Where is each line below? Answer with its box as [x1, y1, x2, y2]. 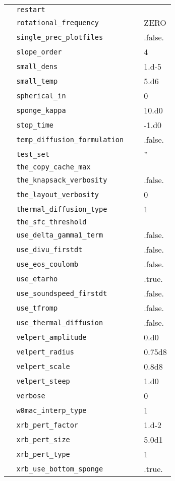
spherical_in [16, 91, 66, 100]
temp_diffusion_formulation [16, 135, 124, 144]
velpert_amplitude [16, 333, 87, 341]
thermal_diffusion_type [16, 205, 107, 213]
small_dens [16, 62, 58, 71]
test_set [16, 150, 49, 158]
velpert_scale [16, 362, 70, 371]
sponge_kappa [16, 106, 66, 114]
